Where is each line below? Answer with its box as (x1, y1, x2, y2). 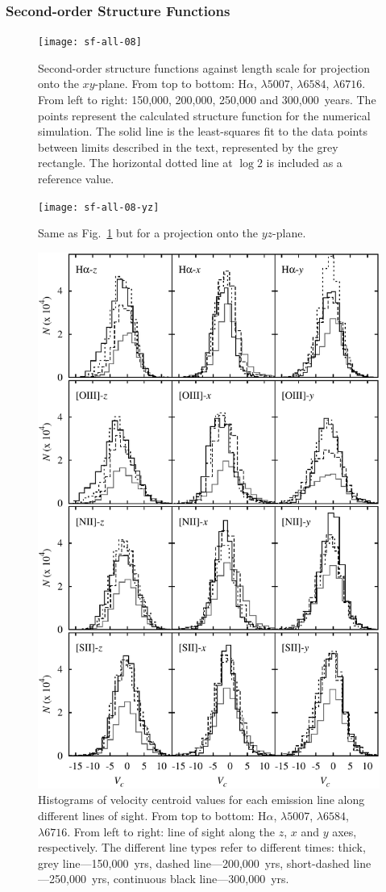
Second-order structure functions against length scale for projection (38, 59, 371, 76)
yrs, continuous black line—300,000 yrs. (91, 870, 289, 887)
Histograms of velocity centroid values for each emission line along (38, 791, 365, 808)
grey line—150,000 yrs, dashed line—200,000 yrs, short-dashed (38, 854, 350, 871)
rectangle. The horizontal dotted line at (38, 154, 233, 171)
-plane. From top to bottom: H (94, 75, 247, 92)
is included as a (266, 154, 342, 171)
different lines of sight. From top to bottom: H (38, 806, 267, 823)
